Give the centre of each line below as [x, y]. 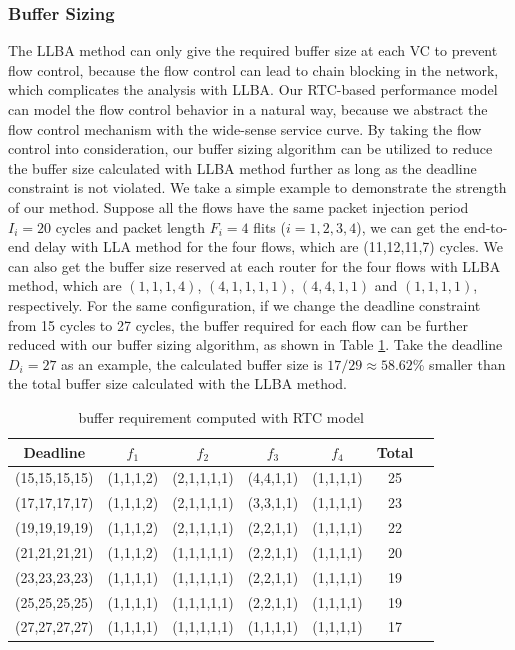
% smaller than [459, 363]
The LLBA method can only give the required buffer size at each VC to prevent [253, 50]
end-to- [485, 226]
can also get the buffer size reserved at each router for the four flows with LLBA [254, 265]
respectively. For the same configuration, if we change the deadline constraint [244, 304]
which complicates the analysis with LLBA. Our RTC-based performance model [253, 89]
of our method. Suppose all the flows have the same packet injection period [238, 206]
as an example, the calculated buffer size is [192, 363]
